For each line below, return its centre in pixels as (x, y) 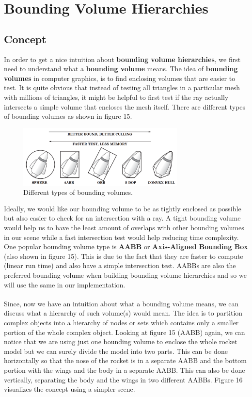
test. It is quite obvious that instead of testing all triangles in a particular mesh (122, 87)
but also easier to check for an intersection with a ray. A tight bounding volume (122, 218)
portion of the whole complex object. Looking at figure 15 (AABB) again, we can (125, 332)
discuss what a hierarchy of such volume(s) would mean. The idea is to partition (123, 313)
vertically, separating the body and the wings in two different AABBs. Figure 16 (123, 379)
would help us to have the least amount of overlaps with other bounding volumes (124, 228)
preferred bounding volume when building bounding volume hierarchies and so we (125, 275)
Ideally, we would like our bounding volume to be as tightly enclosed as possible (123, 208)
